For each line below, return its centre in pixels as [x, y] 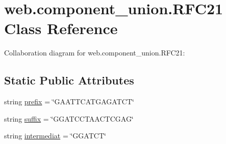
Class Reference [61, 28]
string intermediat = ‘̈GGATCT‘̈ [55, 136]
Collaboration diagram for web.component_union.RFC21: [95, 53]
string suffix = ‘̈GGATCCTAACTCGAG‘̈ [69, 118]
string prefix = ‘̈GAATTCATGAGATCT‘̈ [69, 102]
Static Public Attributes [69, 80]
